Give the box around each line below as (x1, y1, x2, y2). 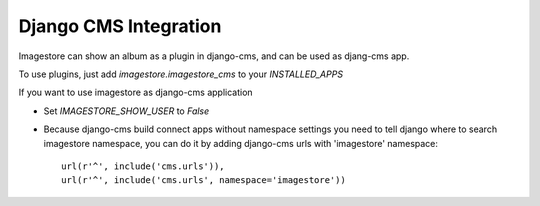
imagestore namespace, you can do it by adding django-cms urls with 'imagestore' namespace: (43, 137, 439, 149)
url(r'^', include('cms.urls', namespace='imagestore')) (61, 175, 347, 186)
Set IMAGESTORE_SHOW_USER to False (43, 105, 210, 117)
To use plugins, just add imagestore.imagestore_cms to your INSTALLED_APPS (18, 68, 344, 80)
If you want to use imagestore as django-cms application (18, 86, 254, 99)
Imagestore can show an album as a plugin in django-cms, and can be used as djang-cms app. (18, 50, 410, 62)
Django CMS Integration (18, 15, 222, 37)
